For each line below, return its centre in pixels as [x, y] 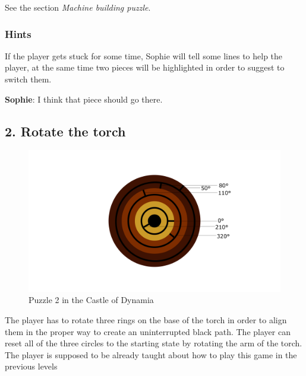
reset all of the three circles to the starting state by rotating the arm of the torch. [154, 343]
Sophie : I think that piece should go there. [84, 99]
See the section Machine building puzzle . [78, 7]
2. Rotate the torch [65, 131]
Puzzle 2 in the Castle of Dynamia [91, 300]
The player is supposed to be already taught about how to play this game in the [151, 354]
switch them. [28, 79]
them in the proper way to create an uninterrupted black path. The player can [148, 331]
